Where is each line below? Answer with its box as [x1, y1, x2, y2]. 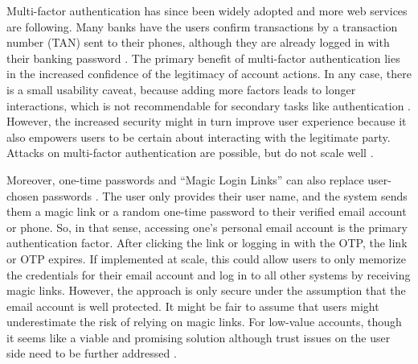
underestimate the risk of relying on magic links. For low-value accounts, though [6, 313, 402, 330]
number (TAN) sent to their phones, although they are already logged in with [6, 34, 390, 51]
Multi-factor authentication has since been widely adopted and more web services [6, 2, 408, 19]
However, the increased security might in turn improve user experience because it [6, 113, 407, 130]
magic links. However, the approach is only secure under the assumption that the [6, 282, 406, 299]
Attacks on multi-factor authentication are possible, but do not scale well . [6, 144, 374, 161]
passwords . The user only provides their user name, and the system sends [42, 187, 408, 204]
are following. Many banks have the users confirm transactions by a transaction [6, 18, 398, 35]
